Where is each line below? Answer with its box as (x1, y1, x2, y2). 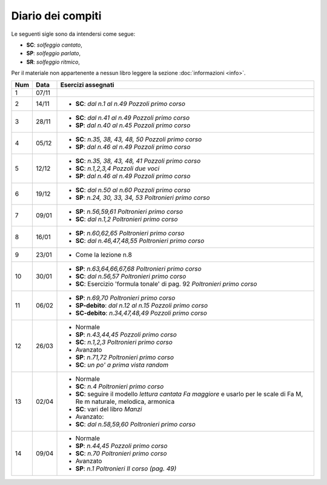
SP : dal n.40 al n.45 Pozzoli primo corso (75, 121, 191, 130)
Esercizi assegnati (60, 81, 114, 89)
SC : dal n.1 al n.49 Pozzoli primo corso (75, 99, 186, 108)
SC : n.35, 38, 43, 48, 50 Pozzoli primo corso (75, 135, 202, 144)
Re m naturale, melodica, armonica (75, 397, 175, 406)
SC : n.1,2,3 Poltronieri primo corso (75, 338, 173, 346)
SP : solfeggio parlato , (26, 50, 81, 57)
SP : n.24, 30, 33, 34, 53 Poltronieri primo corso (75, 193, 210, 202)
